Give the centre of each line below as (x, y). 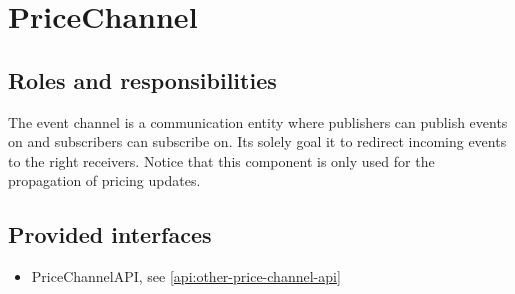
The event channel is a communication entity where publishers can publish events (258, 121)
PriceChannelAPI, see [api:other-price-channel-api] (186, 276)
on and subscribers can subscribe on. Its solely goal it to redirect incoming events (257, 141)
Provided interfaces (110, 234)
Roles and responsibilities (142, 79)
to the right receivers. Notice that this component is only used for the (221, 160)
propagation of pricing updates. (104, 180)
